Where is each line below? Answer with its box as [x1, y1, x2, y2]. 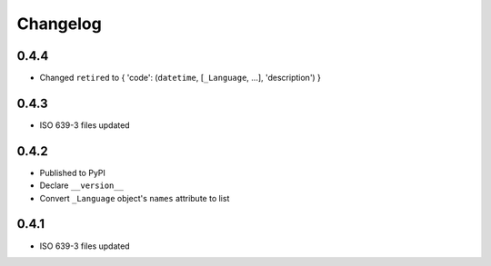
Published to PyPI [39, 167, 106, 178]
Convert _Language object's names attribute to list [39, 192, 230, 203]
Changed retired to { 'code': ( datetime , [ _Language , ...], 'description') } [39, 73, 322, 84]
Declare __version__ [39, 180, 125, 191]
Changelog [16, 14, 102, 34]
